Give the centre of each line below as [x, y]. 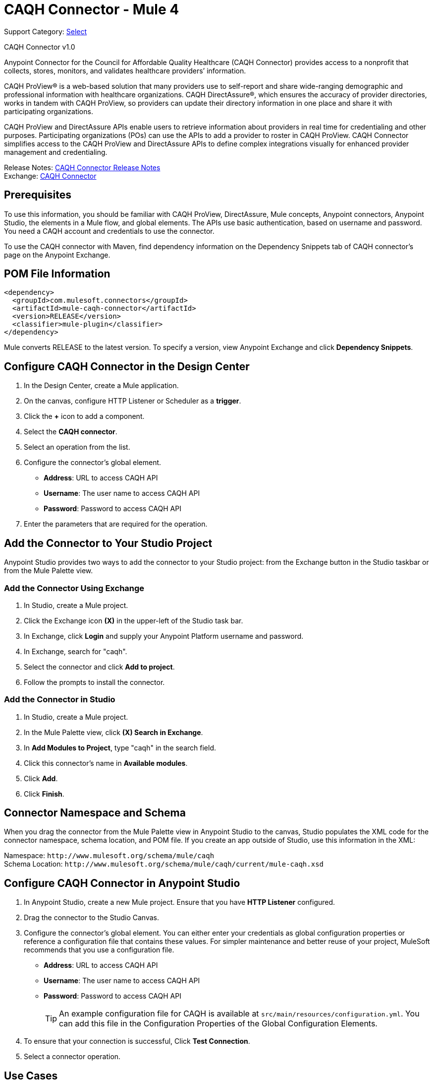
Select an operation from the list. [77, 447]
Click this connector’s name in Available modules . [106, 763]
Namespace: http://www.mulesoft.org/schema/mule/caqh [109, 856]
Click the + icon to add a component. [84, 416]
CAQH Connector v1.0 [40, 47]
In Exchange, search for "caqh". [76, 651]
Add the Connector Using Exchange [74, 588]
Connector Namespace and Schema [95, 813]
